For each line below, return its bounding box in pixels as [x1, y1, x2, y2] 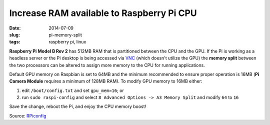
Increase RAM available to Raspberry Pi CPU [9, 7, 197, 18]
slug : [9, 31, 20, 37]
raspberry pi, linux [48, 39, 86, 45]
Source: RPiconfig [9, 112, 46, 118]
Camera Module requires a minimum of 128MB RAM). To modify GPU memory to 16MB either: [9, 78, 202, 84]
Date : [9, 25, 21, 31]
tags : [9, 39, 20, 45]
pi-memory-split [48, 31, 82, 37]
